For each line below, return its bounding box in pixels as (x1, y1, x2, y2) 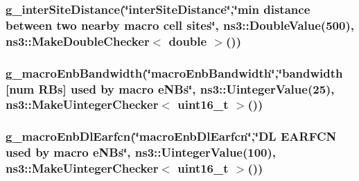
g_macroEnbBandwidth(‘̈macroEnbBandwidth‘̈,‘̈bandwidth (6, 64, 343, 81)
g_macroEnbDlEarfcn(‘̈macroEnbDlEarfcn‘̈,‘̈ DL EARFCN (6, 128, 337, 145)
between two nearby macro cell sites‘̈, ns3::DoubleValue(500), (6, 16, 354, 33)
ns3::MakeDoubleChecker (6, 32, 150, 49)
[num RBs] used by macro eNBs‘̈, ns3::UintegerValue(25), (6, 80, 335, 97)
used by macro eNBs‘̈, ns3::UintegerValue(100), (6, 144, 277, 161)
